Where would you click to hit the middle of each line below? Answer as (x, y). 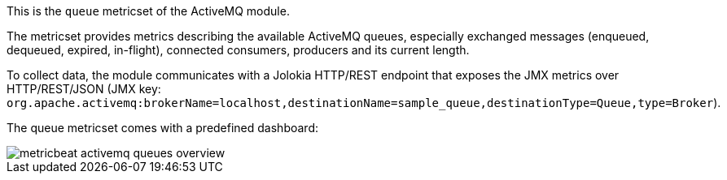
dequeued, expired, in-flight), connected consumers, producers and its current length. (238, 50)
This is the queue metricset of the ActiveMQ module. (148, 11)
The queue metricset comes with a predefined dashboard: (162, 128)
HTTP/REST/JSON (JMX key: (84, 89)
